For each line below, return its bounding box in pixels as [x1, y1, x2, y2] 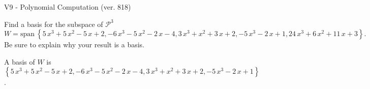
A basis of [4, 56, 35, 67]
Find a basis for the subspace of [4, 18, 103, 29]
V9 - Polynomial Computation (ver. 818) [4, 2, 131, 12]
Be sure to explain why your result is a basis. [4, 39, 145, 50]
